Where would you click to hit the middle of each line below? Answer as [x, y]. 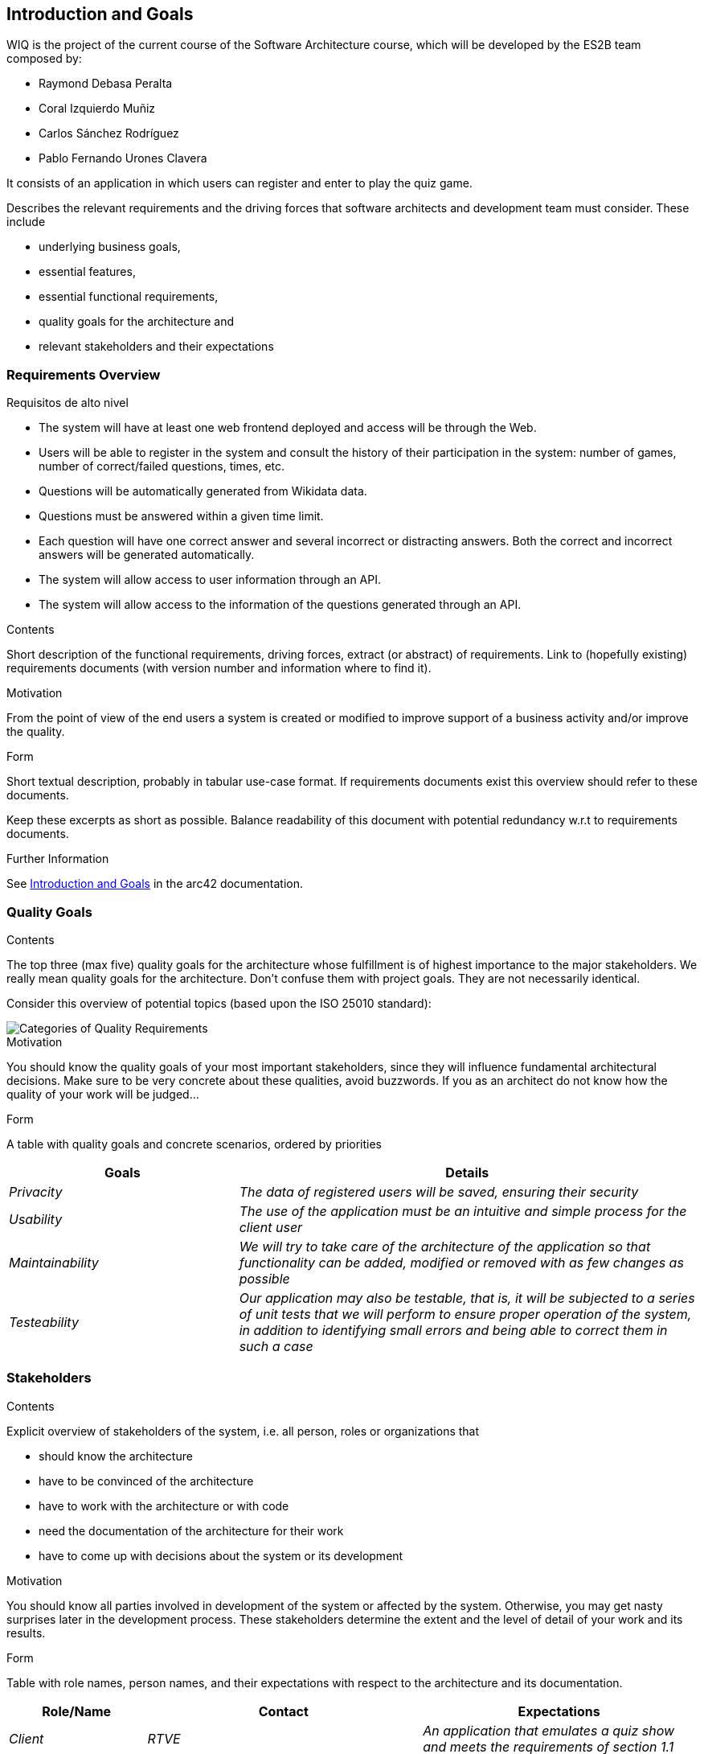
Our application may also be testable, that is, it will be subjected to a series [467, 1298]
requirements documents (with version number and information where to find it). [219, 668]
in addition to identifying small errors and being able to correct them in [453, 1330]
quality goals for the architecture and [137, 322]
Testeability [44, 1322]
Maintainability [54, 1262]
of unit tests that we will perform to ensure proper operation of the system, [465, 1314]
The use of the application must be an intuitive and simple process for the [463, 1211]
